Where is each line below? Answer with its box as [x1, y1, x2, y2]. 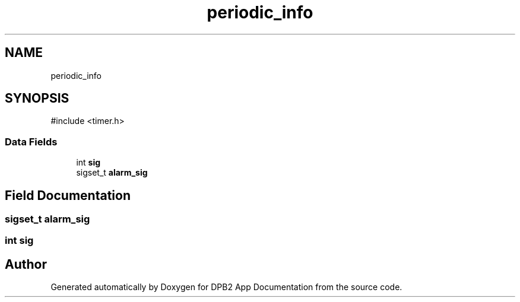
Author [5, 256, 47, 272]
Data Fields [5, 135, 58, 148]
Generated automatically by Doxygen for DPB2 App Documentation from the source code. [50, 282, 402, 293]
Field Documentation [5, 187, 131, 203]
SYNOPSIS [5, 91, 69, 106]
